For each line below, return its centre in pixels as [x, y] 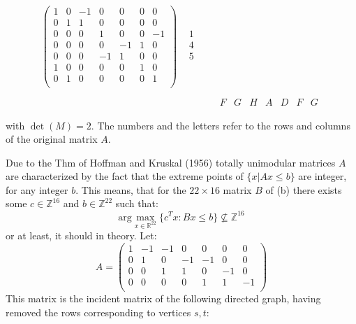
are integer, [322, 176]
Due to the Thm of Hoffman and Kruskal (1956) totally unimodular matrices [171, 162]
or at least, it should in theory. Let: [81, 235]
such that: [137, 203]
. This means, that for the [131, 189]
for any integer [37, 189]
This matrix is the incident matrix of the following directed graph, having [163, 298]
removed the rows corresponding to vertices [98, 312]
